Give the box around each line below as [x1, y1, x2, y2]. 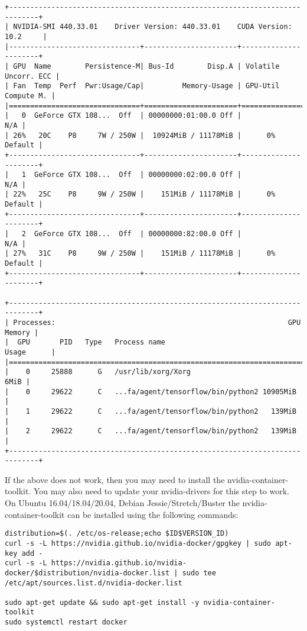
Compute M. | [5, 91, 55, 100]
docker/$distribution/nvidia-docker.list [5, 568, 170, 577]
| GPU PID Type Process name [5, 338, 166, 347]
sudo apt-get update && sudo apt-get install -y [5, 598, 200, 607]
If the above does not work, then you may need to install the [5, 473, 225, 485]
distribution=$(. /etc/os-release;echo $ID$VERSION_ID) [5, 529, 229, 538]
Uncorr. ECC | [5, 72, 60, 81]
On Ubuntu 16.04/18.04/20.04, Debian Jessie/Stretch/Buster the [5, 497, 240, 509]
